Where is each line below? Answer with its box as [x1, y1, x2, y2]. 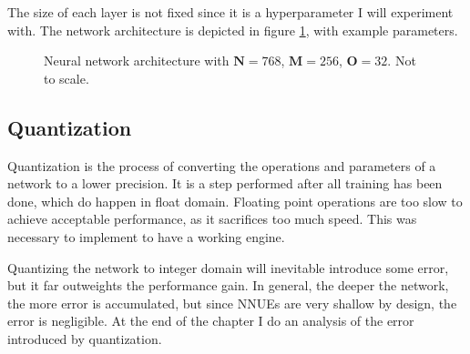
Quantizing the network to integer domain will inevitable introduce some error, [7, 258, 449, 277]
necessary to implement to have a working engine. [7, 227, 285, 246]
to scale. [44, 68, 89, 87]
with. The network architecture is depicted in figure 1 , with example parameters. [7, 20, 458, 39]
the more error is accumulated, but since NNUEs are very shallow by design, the [7, 293, 457, 312]
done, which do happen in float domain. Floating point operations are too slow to [7, 191, 463, 210]
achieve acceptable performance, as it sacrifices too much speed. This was [7, 209, 417, 228]
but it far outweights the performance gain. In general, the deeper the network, [7, 276, 449, 295]
